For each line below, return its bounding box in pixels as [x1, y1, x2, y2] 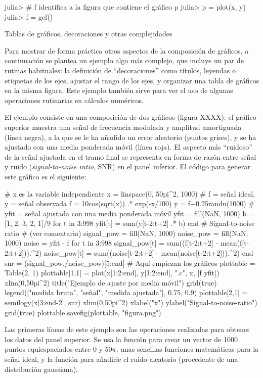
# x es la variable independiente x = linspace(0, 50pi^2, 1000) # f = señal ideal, [5, 188, 255, 199]
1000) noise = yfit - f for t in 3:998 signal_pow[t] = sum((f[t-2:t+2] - [5, 238, 218, 248]
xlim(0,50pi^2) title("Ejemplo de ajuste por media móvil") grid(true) [5, 277, 217, 288]
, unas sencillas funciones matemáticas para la [116, 344, 259, 354]
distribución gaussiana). [5, 363, 78, 374]
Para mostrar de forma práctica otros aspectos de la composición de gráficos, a [5, 45, 249, 56]
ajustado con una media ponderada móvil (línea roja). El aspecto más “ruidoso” [5, 141, 252, 152]
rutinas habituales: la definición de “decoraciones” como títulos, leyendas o [5, 65, 236, 75]
